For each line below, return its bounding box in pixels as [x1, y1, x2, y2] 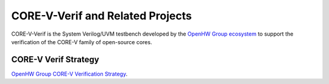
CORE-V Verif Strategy [11, 54, 100, 65]
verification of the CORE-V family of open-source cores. [11, 38, 152, 45]
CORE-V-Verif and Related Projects [11, 9, 192, 22]
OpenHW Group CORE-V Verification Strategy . [11, 70, 128, 77]
